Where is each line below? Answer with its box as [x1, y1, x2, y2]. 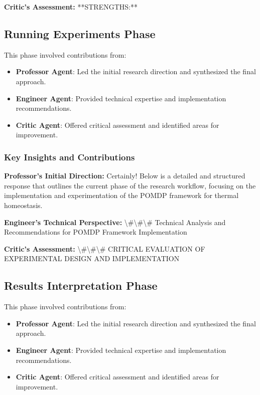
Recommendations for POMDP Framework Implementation [4, 227, 187, 237]
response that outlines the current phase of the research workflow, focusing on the [4, 180, 256, 190]
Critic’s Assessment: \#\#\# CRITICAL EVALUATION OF [4, 243, 205, 254]
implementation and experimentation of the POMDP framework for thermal [4, 190, 239, 201]
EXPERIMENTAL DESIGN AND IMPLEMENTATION [4, 253, 180, 264]
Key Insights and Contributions [4, 150, 135, 163]
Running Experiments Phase [4, 26, 156, 41]
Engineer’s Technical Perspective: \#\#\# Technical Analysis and [4, 217, 226, 227]
